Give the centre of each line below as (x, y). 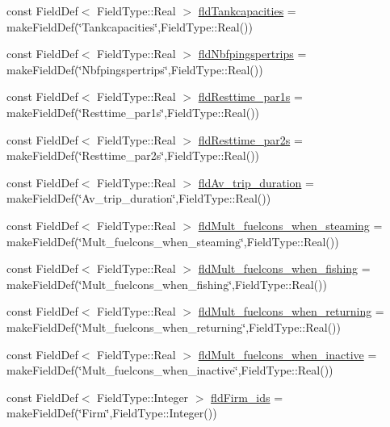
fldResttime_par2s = (250, 139)
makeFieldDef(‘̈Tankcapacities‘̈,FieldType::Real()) (130, 26)
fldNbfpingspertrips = (252, 54)
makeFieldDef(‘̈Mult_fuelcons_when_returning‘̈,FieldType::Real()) (174, 327)
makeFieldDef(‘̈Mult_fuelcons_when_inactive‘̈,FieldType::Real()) (170, 370)
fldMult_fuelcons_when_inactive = (287, 354)
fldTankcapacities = (247, 10)
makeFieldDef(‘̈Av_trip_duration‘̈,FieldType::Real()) (139, 198)
